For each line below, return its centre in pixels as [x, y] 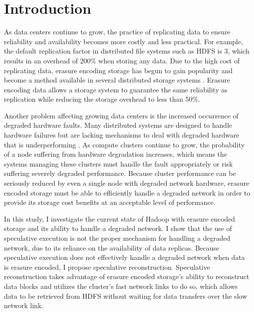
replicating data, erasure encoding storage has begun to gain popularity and [118, 70]
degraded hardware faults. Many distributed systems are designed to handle [118, 125]
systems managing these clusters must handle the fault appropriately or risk [118, 163]
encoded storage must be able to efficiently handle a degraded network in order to [127, 192]
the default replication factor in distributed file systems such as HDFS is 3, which [127, 51]
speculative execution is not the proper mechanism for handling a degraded [117, 238]
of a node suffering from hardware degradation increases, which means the [115, 154]
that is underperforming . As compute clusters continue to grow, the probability [124, 144]
